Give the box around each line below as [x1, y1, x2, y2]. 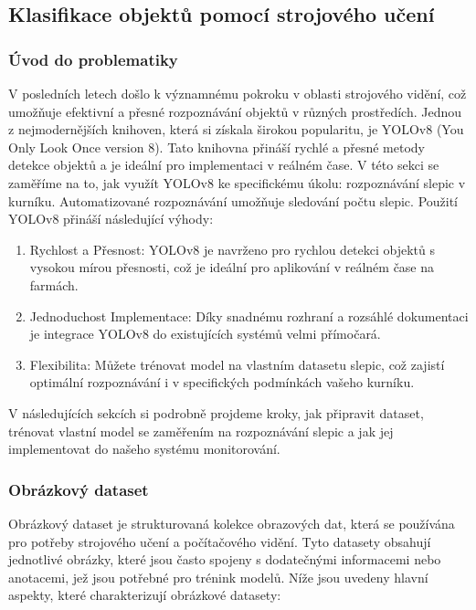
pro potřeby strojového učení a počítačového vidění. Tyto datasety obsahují [8, 531, 431, 551]
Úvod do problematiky [8, 47, 178, 70]
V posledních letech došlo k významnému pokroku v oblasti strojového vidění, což [8, 84, 467, 102]
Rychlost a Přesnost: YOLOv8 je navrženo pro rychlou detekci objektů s [29, 239, 436, 258]
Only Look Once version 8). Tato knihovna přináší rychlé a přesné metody [8, 137, 425, 156]
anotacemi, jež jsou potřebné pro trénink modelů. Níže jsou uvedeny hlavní [8, 567, 428, 586]
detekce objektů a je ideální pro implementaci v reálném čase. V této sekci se [8, 155, 439, 174]
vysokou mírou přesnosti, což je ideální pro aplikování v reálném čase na [29, 258, 435, 277]
